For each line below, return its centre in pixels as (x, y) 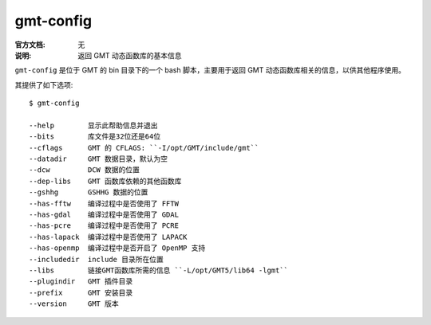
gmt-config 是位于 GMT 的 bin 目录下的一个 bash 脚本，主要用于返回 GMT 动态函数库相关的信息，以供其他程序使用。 (210, 70)
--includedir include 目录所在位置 (96, 259)
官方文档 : (30, 45)
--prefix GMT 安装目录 (81, 292)
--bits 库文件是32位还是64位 (95, 137)
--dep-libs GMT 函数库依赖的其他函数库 (105, 181)
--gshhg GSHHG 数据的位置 (89, 192)
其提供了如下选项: (44, 84)
